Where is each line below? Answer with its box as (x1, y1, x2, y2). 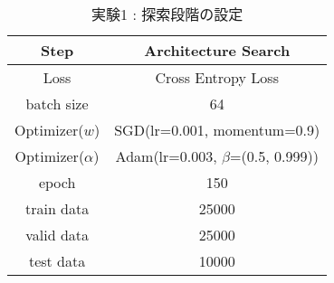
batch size (25, 93, 89, 114)
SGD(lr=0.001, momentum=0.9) (114, 119, 320, 140)
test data (28, 250, 86, 271)
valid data (25, 224, 89, 245)
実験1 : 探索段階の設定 (91, 4, 243, 24)
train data (24, 198, 90, 219)
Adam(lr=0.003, (115, 146, 217, 166)
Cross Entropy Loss (155, 67, 279, 88)
